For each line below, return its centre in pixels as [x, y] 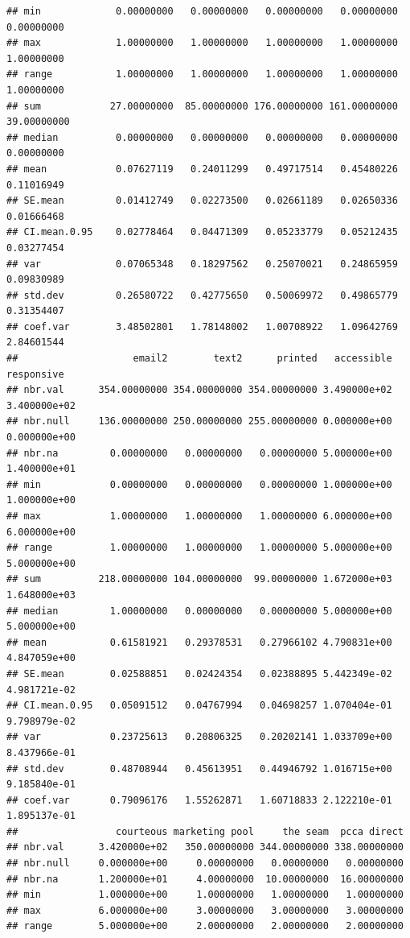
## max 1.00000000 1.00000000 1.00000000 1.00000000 [202, 43]
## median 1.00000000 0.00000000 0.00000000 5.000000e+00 [199, 611]
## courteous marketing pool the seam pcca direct [205, 831]
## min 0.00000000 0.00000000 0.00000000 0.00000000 [202, 11]
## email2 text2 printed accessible [199, 359]
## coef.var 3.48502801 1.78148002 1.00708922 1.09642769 [202, 326]
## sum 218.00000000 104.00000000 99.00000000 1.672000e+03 [199, 579]
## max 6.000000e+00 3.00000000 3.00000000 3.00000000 [205, 910]
